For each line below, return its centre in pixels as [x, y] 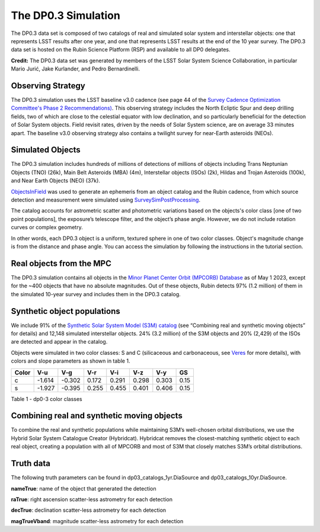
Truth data [31, 464]
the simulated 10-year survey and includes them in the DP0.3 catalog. [96, 294]
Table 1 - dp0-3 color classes [47, 399]
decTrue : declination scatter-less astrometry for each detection [89, 510]
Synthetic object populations [66, 311]
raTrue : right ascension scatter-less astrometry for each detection [92, 499]
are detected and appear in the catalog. [59, 342]
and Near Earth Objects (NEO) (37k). [56, 181]
